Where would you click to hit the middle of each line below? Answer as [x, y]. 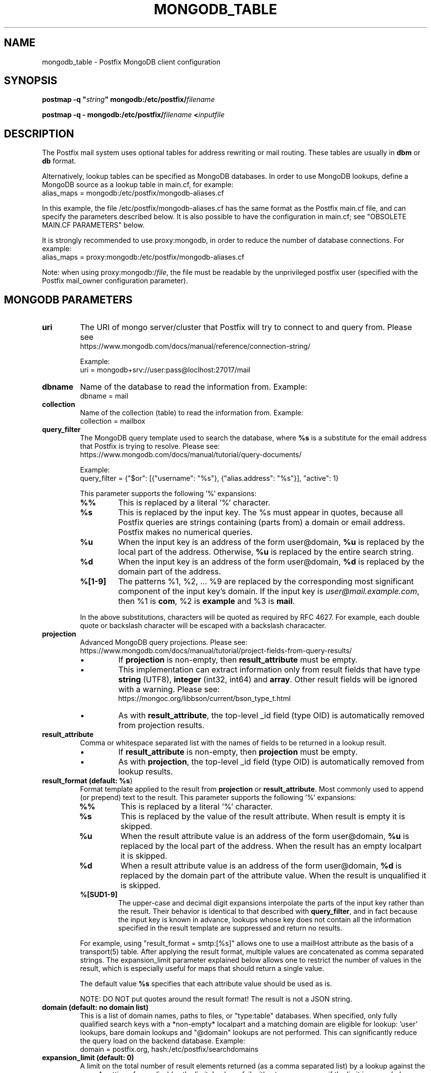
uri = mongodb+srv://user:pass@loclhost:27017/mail [165, 370]
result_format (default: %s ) [87, 781]
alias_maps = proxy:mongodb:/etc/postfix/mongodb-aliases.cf [143, 257]
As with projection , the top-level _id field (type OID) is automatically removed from [271, 762]
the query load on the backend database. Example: [163, 1041]
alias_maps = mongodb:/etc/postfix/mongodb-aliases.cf [133, 193]
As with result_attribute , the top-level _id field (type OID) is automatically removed [271, 716]
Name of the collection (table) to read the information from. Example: [192, 413]
